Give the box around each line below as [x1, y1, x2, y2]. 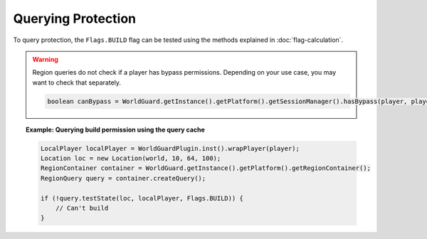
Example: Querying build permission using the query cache [26, 125, 206, 134]
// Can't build [56, 204, 109, 213]
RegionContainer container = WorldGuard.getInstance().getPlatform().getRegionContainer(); [40, 164, 371, 172]
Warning [32, 55, 58, 63]
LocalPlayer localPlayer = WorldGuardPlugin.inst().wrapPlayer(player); [40, 144, 300, 152]
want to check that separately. [32, 78, 121, 87]
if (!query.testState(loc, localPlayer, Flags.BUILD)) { [40, 194, 243, 202]
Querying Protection [13, 11, 137, 26]
